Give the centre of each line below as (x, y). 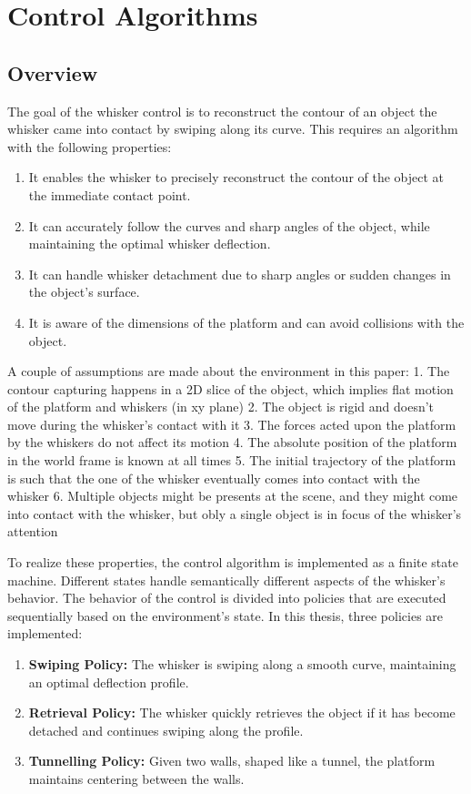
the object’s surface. (84, 292)
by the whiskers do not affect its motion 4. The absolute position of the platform (232, 442)
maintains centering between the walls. (136, 778)
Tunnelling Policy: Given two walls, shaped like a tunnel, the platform (232, 761)
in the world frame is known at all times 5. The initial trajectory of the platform (232, 460)
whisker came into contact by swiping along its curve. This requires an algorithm (233, 129)
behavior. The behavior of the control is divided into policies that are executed (227, 598)
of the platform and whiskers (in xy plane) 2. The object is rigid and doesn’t (221, 407)
